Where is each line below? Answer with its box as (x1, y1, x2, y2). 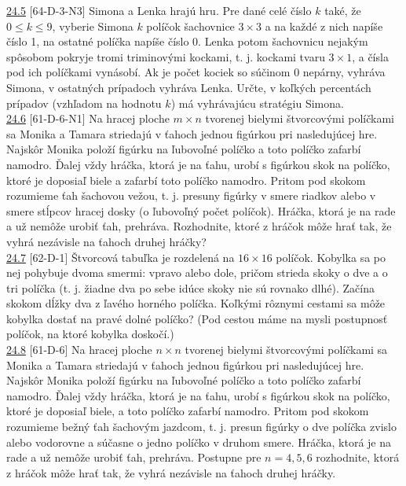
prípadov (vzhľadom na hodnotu (6, 94, 162, 111)
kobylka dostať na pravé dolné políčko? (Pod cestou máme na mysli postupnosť (6, 310, 388, 326)
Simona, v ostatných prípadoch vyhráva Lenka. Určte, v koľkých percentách (6, 79, 371, 95)
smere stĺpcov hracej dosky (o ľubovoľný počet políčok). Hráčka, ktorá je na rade (6, 202, 396, 219)
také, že (324, 2, 361, 18)
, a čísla (352, 48, 389, 64)
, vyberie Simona (52, 17, 134, 34)
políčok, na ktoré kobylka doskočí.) (6, 326, 174, 342)
